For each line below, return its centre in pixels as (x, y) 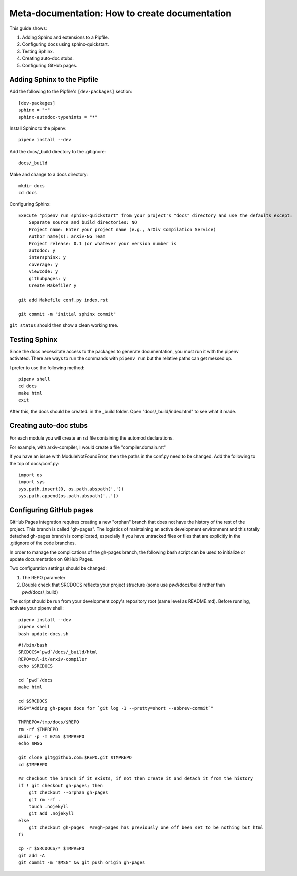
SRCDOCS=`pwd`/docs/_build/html (58, 652)
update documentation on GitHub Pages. (51, 559)
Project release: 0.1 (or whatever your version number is (102, 244)
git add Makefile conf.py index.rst (63, 300)
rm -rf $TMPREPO (38, 729)
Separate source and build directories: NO (83, 223)
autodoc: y (42, 251)
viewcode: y (43, 272)
